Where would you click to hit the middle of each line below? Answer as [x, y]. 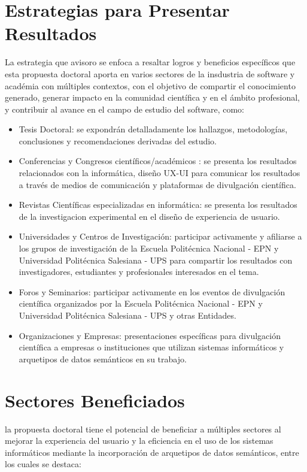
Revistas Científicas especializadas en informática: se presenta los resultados [158, 205]
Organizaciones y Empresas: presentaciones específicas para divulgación [150, 335]
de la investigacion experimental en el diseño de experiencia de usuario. [149, 216]
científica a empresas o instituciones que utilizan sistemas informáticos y [151, 347]
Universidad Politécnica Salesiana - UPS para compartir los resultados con [156, 260]
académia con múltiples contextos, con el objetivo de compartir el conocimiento [150, 85]
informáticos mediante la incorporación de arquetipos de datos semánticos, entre [152, 452]
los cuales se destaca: [43, 464]
